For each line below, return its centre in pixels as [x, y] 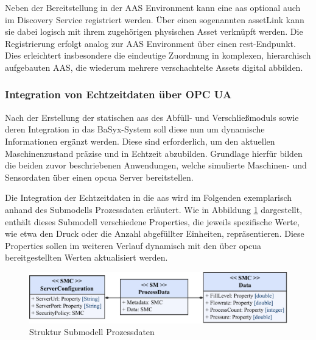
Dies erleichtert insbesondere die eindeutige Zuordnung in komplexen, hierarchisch [158, 55]
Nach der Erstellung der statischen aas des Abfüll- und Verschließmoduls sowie [152, 117]
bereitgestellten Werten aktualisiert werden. [86, 257]
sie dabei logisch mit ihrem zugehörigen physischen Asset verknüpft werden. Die [154, 31]
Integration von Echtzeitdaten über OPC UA [118, 94]
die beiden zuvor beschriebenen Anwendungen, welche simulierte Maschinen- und [156, 165]
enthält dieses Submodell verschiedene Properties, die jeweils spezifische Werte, [152, 221]
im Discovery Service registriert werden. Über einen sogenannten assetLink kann [155, 19]
